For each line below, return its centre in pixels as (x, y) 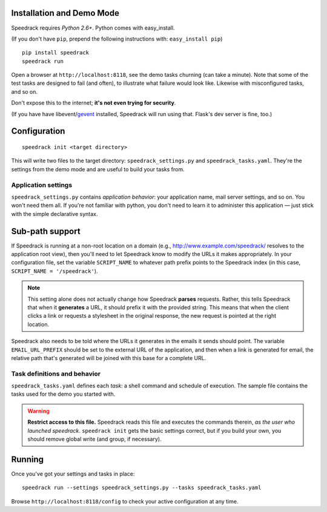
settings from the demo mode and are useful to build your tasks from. (98, 169)
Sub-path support (46, 231)
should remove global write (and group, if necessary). (94, 439)
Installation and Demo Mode (65, 13)
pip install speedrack (56, 53)
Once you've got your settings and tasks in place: (73, 474)
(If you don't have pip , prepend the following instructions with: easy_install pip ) (117, 39)
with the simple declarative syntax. (54, 214)
